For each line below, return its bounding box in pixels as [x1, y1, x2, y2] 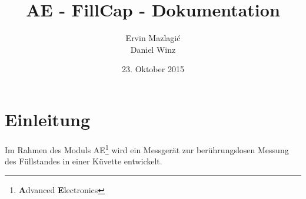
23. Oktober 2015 [122, 63, 184, 75]
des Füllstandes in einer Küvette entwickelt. [5, 155, 162, 167]
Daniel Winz [130, 43, 176, 55]
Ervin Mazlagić [125, 32, 181, 44]
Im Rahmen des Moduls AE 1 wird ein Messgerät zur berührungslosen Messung [5, 141, 289, 156]
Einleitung [5, 107, 91, 131]
